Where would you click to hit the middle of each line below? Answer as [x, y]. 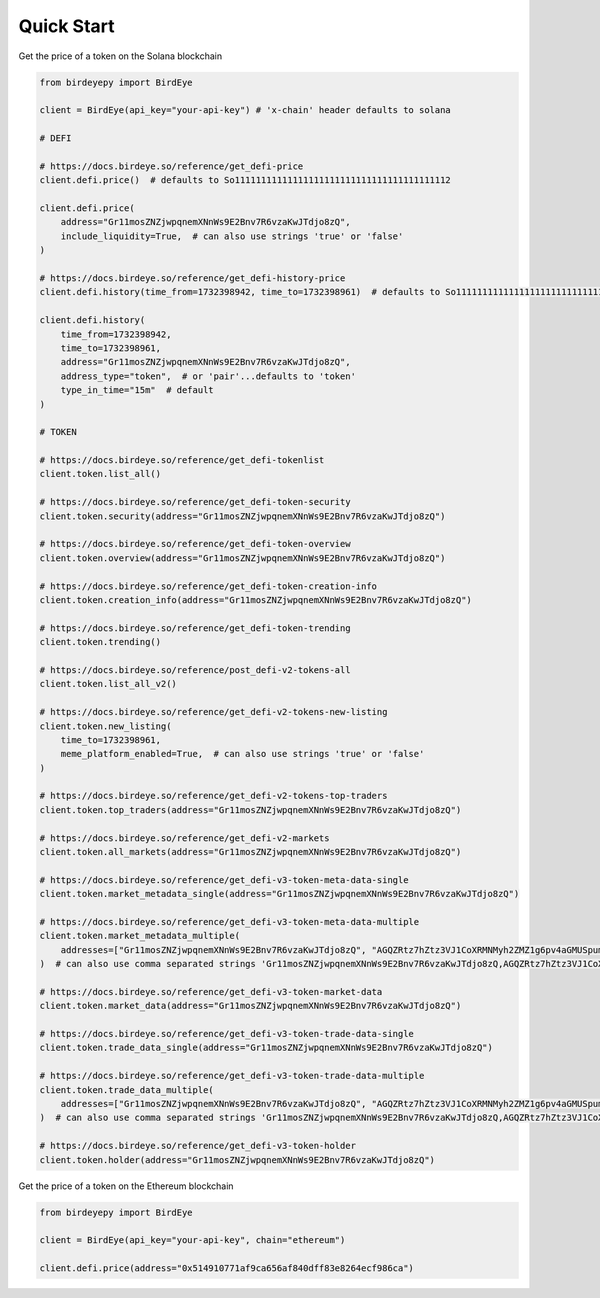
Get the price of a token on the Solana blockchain [120, 56]
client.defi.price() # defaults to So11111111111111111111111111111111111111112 [245, 180]
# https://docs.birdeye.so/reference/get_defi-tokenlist [182, 460]
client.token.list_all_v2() [108, 684]
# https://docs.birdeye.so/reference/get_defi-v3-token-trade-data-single [227, 1034]
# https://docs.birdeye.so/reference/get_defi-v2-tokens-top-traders [213, 796]
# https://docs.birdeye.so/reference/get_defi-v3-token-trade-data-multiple [232, 1076]
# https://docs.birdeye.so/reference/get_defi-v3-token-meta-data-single [224, 879]
